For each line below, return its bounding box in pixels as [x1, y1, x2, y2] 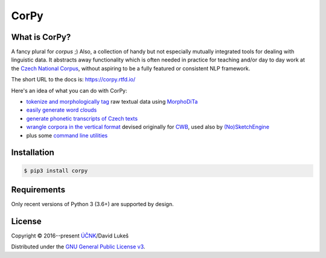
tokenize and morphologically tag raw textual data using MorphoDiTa [26, 98, 198, 105]
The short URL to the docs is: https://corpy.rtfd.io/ [11, 76, 136, 83]
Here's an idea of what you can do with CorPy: [11, 87, 127, 94]
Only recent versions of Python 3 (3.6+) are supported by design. [11, 201, 174, 208]
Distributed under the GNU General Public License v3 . [11, 243, 145, 250]
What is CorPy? [11, 32, 71, 42]
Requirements [11, 184, 66, 195]
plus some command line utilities [26, 131, 108, 139]
